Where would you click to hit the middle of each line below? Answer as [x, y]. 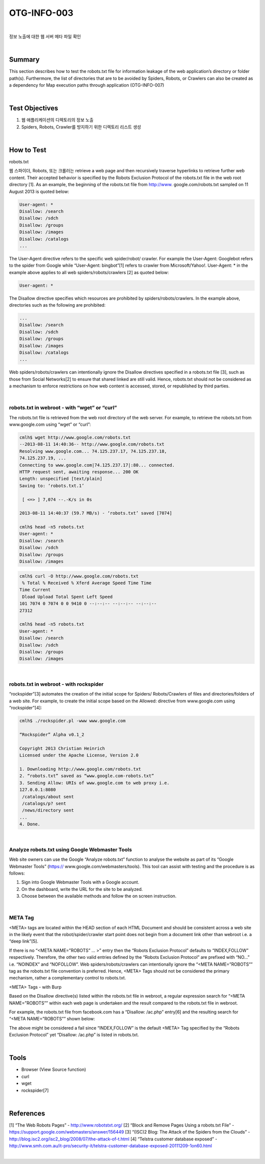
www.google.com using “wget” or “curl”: [50, 425]
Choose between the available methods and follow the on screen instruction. [99, 896]
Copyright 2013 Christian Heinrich [62, 748]
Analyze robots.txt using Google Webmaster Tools [70, 849]
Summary [24, 60]
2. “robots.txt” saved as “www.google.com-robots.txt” [87, 776]
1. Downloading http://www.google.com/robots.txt [80, 769]
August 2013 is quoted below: [39, 191]
